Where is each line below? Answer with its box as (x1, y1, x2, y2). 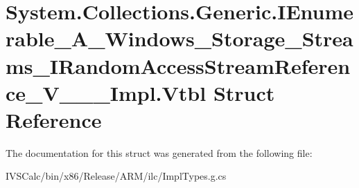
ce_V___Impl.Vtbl (6, 78, 207, 106)
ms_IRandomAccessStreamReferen (6, 51, 351, 79)
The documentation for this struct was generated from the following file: (6, 145, 313, 160)
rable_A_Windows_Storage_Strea (6, 24, 353, 53)
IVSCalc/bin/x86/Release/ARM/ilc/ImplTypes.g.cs (6, 169, 227, 183)
